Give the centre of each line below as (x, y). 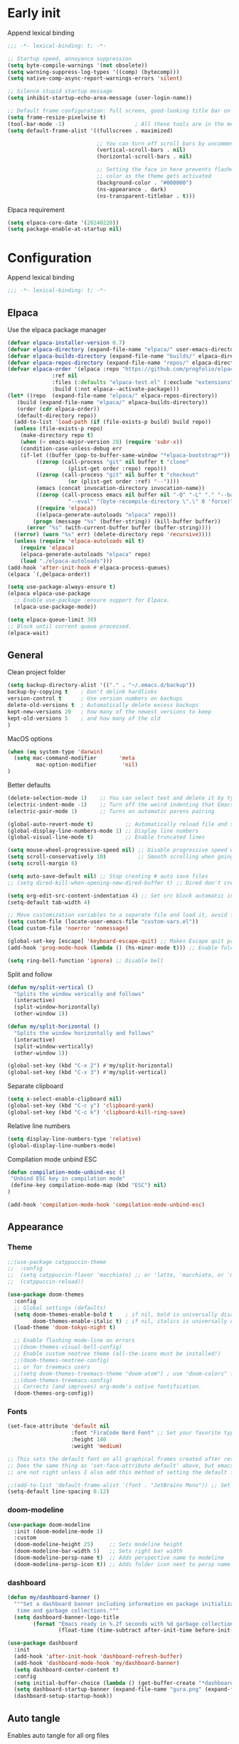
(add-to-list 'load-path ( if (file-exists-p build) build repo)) (113, 422)
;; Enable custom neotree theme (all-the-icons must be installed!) (117, 1354)
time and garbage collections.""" (68, 1610)
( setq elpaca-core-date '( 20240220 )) (63, 223)
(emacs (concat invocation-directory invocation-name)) (120, 489)
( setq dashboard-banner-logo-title (67, 1617)
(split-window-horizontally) (57, 1007)
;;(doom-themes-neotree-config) (62, 1360)
